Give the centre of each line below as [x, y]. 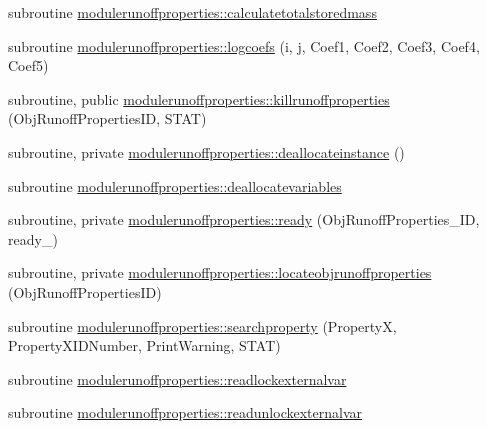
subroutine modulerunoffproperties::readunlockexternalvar [185, 412]
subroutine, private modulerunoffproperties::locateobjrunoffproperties [220, 272]
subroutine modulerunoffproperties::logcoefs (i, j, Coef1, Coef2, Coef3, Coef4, [244, 45]
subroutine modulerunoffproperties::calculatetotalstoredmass [192, 12]
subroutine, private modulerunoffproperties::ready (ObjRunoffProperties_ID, [244, 219]
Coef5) [28, 65]
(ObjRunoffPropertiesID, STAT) [107, 118]
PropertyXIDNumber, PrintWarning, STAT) [144, 345]
